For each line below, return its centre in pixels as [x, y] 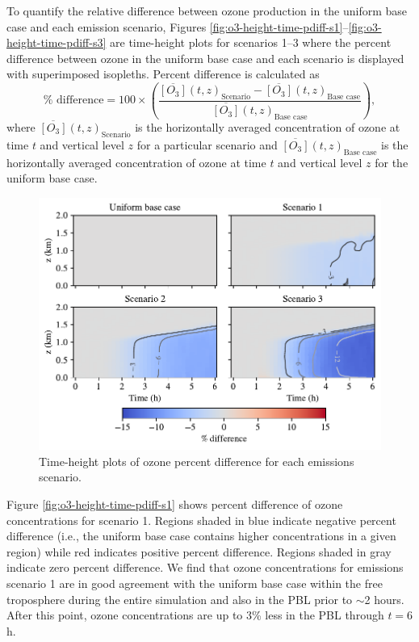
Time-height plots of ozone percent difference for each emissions [197, 461]
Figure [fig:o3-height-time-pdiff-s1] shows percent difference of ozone [175, 504]
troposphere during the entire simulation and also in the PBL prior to [180, 599]
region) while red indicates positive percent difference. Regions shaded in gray [199, 551]
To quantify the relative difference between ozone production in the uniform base [207, 10]
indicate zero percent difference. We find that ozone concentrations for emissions [205, 567]
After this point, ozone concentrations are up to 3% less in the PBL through [195, 615]
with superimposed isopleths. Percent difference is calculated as [163, 74]
